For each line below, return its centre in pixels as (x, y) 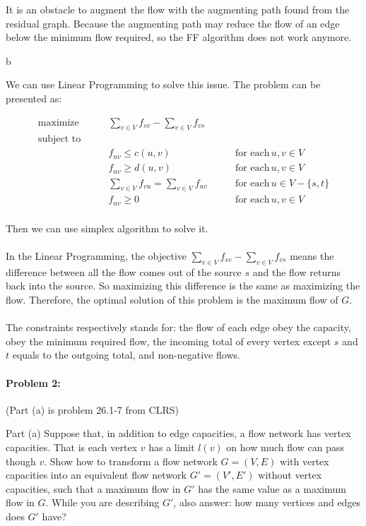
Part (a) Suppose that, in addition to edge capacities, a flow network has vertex (178, 433)
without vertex (290, 475)
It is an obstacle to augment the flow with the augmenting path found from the (178, 9)
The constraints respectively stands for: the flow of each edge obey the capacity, (178, 327)
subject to (59, 139)
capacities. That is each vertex (72, 447)
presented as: (34, 98)
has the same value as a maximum (272, 488)
